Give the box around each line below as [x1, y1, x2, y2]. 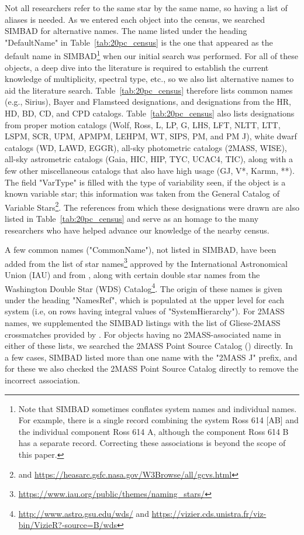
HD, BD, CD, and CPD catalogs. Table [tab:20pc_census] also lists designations [5, 107, 295, 119]
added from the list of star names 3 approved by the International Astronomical [5, 255, 288, 269]
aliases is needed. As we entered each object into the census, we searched [5, 13, 265, 25]
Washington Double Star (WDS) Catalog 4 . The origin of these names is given [5, 280, 282, 294]
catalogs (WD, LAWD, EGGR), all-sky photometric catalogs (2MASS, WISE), [5, 141, 287, 153]
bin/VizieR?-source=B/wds [18, 519, 117, 531]
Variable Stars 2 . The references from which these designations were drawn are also [5, 199, 299, 213]
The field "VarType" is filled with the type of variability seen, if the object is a [5, 176, 286, 188]
